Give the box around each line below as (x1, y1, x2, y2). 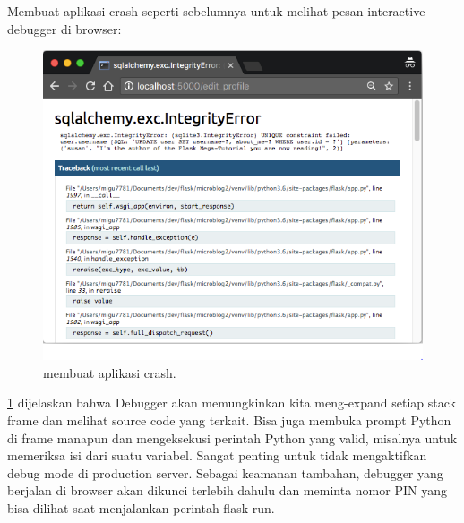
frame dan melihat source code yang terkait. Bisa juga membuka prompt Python (7, 411, 451, 430)
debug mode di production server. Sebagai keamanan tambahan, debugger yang (7, 463, 443, 482)
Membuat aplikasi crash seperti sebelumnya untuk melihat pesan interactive (7, 2, 425, 20)
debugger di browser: (7, 19, 122, 38)
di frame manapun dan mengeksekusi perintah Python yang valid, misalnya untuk (7, 428, 458, 447)
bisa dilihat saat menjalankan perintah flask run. (7, 499, 275, 517)
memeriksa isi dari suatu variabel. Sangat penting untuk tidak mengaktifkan (7, 446, 427, 465)
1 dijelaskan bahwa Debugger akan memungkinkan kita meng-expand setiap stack (7, 393, 456, 412)
